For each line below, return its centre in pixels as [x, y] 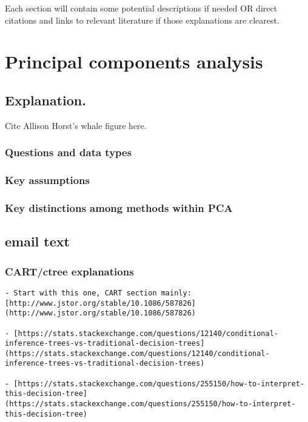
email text [37, 241]
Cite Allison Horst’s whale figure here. [76, 125]
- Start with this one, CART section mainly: [98, 293]
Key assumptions [47, 180]
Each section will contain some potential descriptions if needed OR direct [141, 8]
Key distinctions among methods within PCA [119, 207]
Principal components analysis [134, 61]
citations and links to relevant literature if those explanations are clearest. [142, 20]
